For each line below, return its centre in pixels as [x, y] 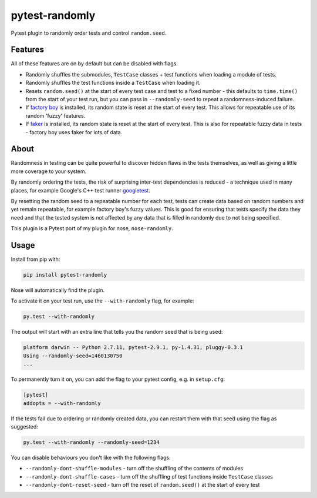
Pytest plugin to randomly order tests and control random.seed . [89, 33]
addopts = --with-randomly [62, 403]
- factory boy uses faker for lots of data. [74, 132]
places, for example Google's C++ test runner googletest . [80, 190]
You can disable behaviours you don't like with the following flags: [91, 457]
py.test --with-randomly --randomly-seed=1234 [91, 442]
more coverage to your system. [49, 171]
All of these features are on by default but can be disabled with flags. [95, 64]
